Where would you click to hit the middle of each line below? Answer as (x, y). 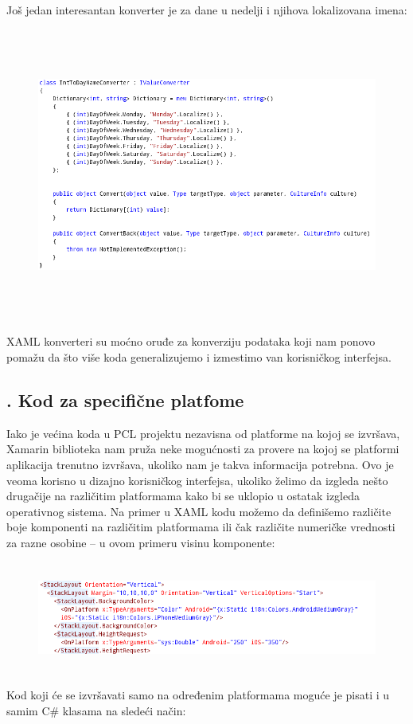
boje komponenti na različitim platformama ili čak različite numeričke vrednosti (201, 527)
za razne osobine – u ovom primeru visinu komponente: (141, 542)
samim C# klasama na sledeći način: (96, 710)
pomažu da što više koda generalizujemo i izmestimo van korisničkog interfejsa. (199, 356)
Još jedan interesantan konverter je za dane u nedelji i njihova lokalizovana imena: (207, 10)
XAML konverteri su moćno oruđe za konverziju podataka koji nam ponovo (191, 341)
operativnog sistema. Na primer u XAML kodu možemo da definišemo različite (199, 511)
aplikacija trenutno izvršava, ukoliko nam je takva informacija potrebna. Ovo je (200, 464)
